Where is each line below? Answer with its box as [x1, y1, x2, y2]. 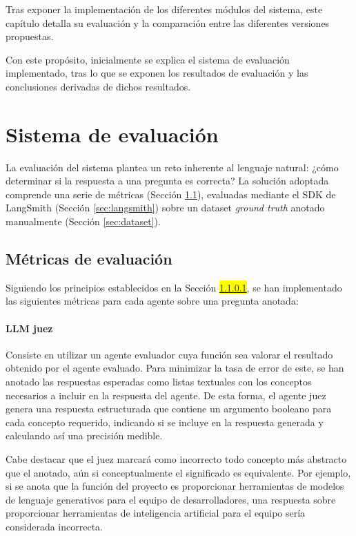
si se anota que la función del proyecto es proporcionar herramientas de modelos [6, 479, 344, 493]
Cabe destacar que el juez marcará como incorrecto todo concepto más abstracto [6, 452, 347, 466]
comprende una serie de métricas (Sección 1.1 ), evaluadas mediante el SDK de [6, 186, 336, 201]
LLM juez [6, 320, 53, 335]
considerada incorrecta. [6, 519, 103, 533]
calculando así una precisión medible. [6, 428, 163, 443]
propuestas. [6, 29, 54, 44]
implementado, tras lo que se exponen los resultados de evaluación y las [6, 66, 308, 80]
